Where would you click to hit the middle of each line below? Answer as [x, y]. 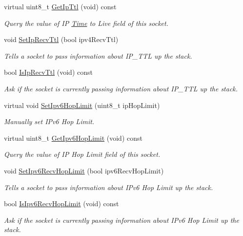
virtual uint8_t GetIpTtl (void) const [60, 6]
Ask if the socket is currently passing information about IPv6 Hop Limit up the [121, 220]
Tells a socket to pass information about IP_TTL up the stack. [98, 55]
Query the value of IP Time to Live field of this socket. [86, 23]
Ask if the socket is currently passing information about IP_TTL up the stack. [121, 88]
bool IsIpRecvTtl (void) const [48, 72]
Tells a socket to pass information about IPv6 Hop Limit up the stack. [109, 187]
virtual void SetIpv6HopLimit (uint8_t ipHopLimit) [82, 105]
